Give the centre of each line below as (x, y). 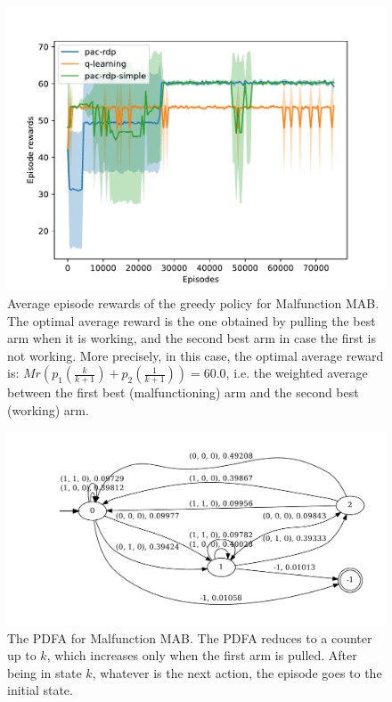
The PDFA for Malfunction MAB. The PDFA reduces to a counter (190, 637)
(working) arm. (48, 410)
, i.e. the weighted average (297, 373)
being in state (45, 672)
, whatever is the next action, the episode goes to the (237, 672)
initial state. (40, 690)
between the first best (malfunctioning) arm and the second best (183, 392)
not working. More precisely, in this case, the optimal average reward (196, 355)
